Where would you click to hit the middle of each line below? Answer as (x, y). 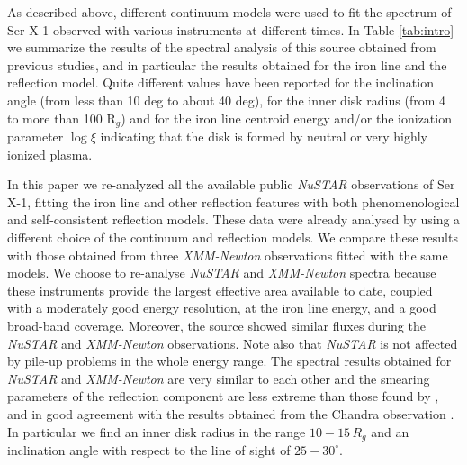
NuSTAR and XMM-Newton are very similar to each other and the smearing (219, 378)
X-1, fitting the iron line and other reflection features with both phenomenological (233, 201)
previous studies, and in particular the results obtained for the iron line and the (227, 64)
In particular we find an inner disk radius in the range (157, 431)
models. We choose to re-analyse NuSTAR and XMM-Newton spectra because (222, 273)
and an (390, 431)
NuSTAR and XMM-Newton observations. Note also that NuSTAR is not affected (233, 343)
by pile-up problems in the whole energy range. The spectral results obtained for (229, 361)
